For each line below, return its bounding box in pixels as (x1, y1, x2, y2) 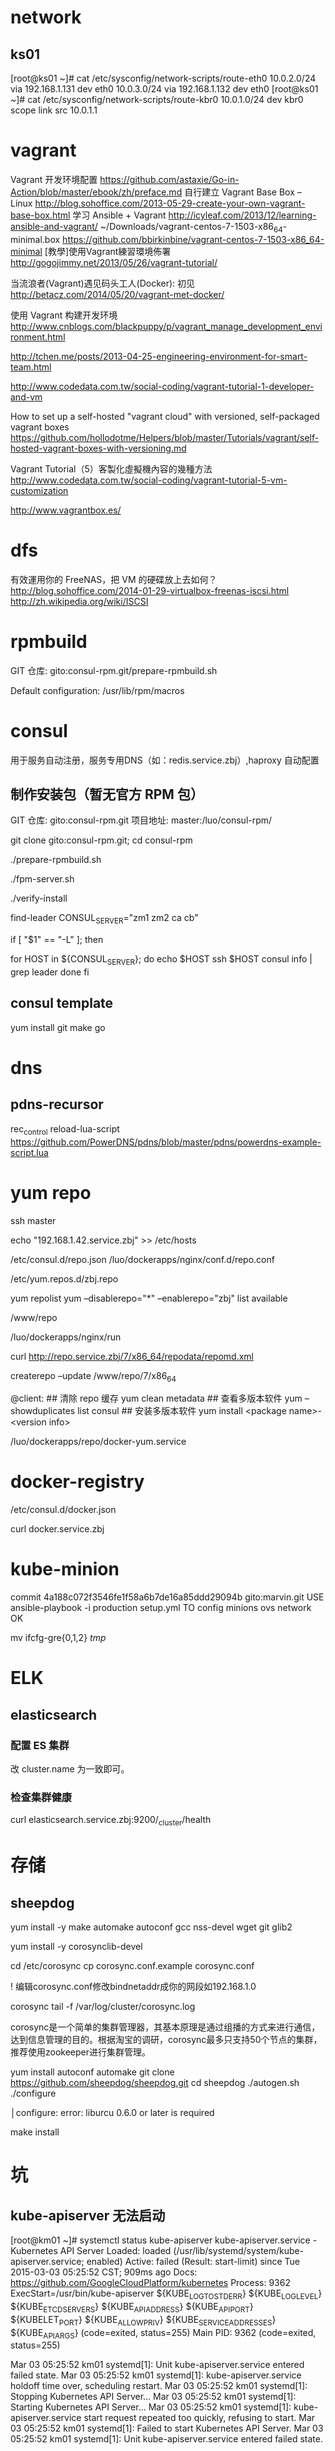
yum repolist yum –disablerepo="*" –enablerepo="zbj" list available (10, 1292, 288, 1304)
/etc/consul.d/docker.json (10, 1504, 117, 1516)
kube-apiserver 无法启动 (10, 2207, 166, 2224)
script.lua (10, 1146, 49, 1158)
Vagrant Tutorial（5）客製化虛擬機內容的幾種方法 (10, 462, 213, 475)
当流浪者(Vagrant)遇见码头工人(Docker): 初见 (10, 277, 196, 289)
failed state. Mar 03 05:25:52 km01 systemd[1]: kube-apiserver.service (10, 2369, 302, 2381)
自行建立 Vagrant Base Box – (184, 186, 302, 198)
